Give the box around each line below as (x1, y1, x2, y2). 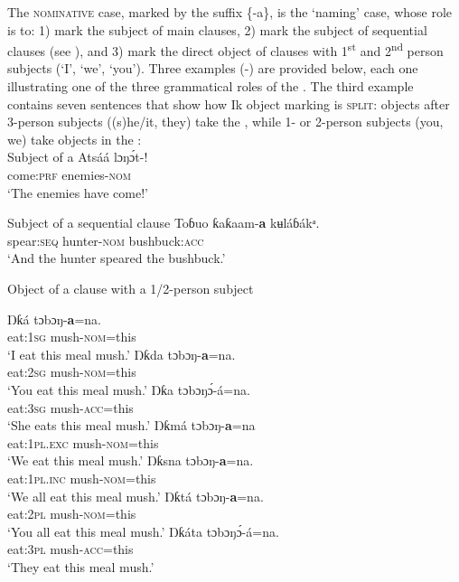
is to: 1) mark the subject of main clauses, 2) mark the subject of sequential (7, 20, 427, 39)
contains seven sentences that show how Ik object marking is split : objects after (7, 94, 450, 113)
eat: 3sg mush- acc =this (7, 398, 134, 417)
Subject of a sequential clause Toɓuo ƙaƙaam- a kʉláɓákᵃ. (7, 213, 320, 232)
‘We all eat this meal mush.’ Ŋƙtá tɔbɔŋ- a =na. (7, 486, 264, 505)
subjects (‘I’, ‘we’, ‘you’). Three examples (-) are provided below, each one (7, 59, 418, 78)
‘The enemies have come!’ (7, 183, 148, 202)
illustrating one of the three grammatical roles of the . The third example (7, 77, 414, 96)
